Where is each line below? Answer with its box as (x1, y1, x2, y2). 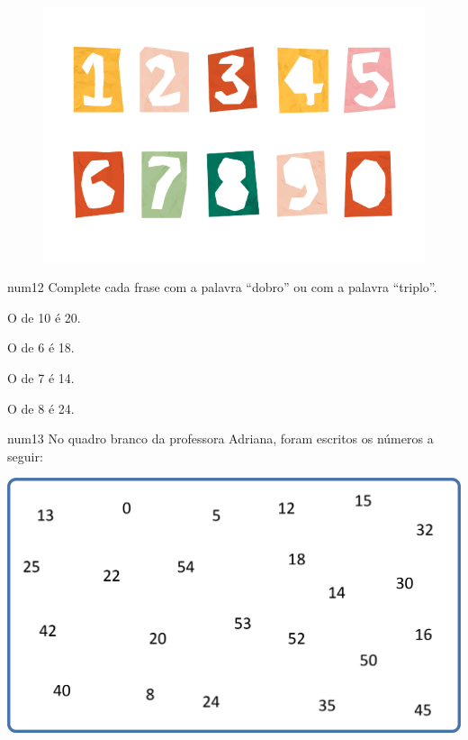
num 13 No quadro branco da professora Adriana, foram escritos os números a (7, 429, 434, 448)
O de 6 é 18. (7, 338, 75, 357)
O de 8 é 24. (7, 398, 75, 417)
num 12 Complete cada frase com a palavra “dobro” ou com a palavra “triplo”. (7, 278, 437, 297)
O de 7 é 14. (7, 369, 75, 388)
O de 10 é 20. (7, 307, 81, 326)
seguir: (7, 446, 43, 465)
